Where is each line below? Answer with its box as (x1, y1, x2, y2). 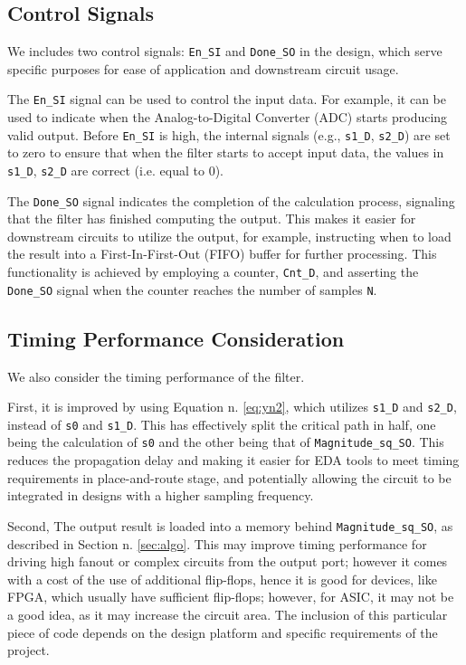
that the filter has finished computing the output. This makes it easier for (7, 209, 416, 228)
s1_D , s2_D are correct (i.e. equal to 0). (7, 160, 223, 179)
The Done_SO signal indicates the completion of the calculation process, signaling (7, 191, 455, 210)
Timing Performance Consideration (7, 324, 345, 352)
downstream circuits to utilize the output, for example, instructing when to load (7, 226, 452, 245)
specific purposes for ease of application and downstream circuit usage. (7, 59, 399, 78)
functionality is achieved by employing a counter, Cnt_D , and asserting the (7, 262, 419, 281)
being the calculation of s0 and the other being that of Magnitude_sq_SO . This (7, 432, 444, 451)
